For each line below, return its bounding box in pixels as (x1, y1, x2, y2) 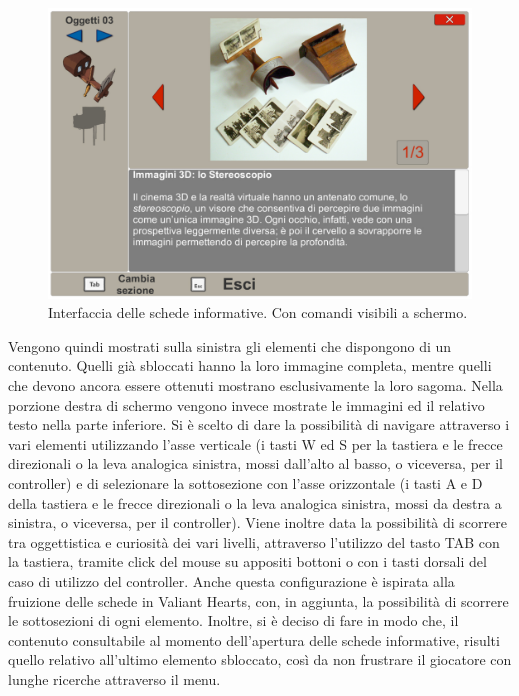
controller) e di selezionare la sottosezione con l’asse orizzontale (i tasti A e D (8, 473, 483, 494)
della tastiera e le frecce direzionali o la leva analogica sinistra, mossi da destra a (8, 492, 502, 513)
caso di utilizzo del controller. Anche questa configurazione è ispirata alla (8, 570, 455, 591)
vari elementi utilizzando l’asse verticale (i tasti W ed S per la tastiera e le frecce (8, 433, 503, 454)
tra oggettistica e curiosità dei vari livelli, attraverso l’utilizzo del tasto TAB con (8, 531, 500, 552)
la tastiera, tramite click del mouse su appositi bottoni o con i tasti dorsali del (8, 551, 487, 572)
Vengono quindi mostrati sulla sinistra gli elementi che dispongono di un (8, 335, 452, 356)
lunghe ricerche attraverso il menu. (8, 668, 221, 689)
